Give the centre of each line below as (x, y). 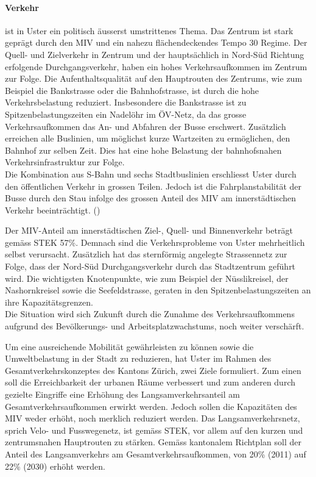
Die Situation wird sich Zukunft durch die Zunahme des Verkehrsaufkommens (150, 314)
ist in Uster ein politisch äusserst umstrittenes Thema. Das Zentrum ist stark (149, 30)
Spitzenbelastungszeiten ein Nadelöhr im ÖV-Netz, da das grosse (126, 114)
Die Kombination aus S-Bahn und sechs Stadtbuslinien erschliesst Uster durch (151, 174)
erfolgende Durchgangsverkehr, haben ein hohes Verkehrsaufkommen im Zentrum (156, 66)
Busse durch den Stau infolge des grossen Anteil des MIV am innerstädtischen (151, 198)
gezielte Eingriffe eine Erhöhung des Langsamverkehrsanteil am (122, 394)
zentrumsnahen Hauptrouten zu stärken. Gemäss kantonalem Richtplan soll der (153, 442)
